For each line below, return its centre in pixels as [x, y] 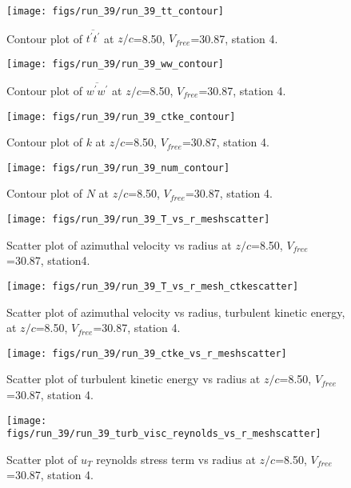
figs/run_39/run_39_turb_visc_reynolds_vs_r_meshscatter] [164, 434]
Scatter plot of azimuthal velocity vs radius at [119, 244]
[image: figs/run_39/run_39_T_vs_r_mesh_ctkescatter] [153, 286]
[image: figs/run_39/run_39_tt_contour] [116, 11]
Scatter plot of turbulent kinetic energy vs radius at [134, 379]
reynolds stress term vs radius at [176, 459]
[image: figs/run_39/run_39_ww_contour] [116, 64]
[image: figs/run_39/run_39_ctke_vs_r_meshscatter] [147, 353]
